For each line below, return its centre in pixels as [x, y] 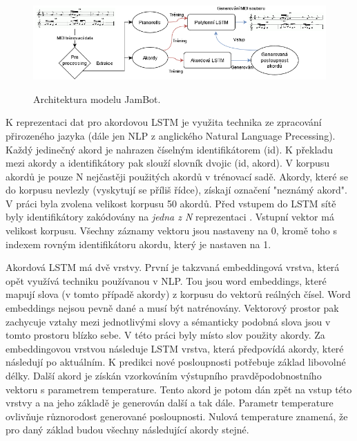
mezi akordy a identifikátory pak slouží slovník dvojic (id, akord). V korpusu [168, 163]
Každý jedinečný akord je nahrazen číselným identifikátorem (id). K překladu [169, 149]
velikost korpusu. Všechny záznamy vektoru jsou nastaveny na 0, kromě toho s [172, 231]
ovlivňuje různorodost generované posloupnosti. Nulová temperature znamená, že [177, 416]
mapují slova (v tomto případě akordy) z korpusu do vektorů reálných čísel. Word [178, 294]
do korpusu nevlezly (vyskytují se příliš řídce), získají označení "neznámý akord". [176, 190]
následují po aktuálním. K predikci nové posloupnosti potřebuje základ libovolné [176, 362]
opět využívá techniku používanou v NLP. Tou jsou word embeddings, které [166, 280]
